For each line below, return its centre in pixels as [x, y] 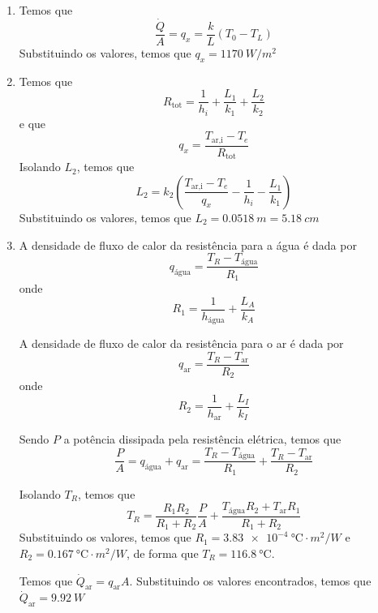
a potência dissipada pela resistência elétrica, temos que [202, 439]
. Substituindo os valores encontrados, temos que [250, 580]
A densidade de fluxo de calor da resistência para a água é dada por [188, 244]
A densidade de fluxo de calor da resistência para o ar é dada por [181, 343]
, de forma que [162, 553]
